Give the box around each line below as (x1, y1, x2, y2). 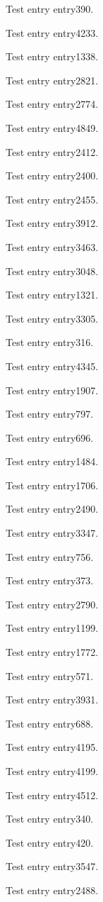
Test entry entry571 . (6, 668, 94, 683)
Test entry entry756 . (6, 549, 94, 564)
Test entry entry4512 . (6, 787, 99, 802)
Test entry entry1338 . (6, 49, 99, 64)
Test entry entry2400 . (6, 168, 99, 183)
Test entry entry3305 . (6, 311, 99, 325)
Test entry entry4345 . (6, 358, 99, 373)
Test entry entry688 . (6, 716, 94, 730)
